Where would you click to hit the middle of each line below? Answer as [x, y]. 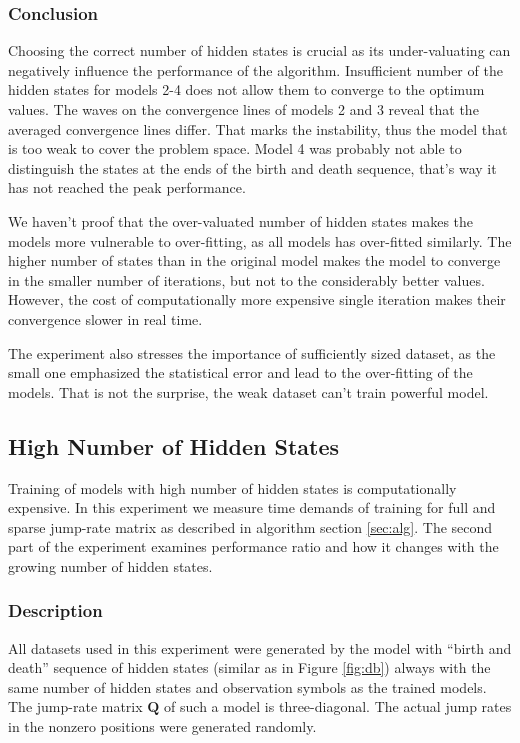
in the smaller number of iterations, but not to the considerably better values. [246, 279]
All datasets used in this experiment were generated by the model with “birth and [260, 647]
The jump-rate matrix [75, 706]
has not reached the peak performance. [127, 187]
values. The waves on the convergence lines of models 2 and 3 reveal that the [243, 109]
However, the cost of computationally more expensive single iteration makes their [257, 299]
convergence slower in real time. [105, 318]
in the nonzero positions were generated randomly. [162, 726]
